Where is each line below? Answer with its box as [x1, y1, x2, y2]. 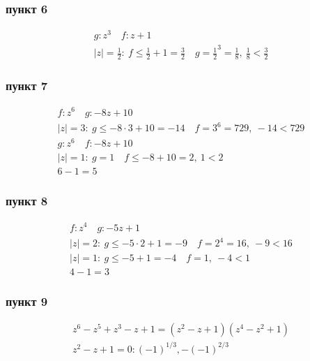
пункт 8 [6, 192, 48, 209]
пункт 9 [6, 293, 48, 310]
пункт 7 [6, 77, 48, 94]
